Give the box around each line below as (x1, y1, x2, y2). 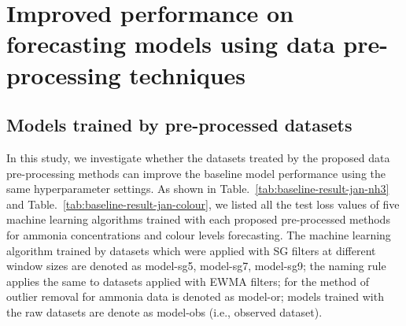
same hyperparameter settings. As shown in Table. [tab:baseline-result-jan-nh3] (6, 180, 389, 197)
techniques (129, 58, 246, 91)
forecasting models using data (6, 28, 335, 60)
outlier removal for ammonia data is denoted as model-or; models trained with (6, 288, 384, 305)
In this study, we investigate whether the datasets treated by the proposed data (6, 149, 390, 165)
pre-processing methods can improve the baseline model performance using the (6, 165, 386, 181)
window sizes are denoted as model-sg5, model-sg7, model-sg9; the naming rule (6, 257, 386, 274)
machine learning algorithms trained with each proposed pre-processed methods (6, 211, 390, 228)
